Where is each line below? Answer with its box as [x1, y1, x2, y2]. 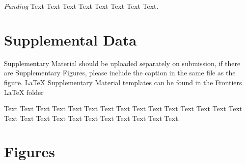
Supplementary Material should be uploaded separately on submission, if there [4, 58, 241, 68]
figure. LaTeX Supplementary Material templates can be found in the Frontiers [4, 77, 242, 87]
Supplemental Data [4, 29, 137, 49]
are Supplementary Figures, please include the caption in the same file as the [4, 68, 236, 78]
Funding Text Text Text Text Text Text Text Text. [4, 1, 159, 11]
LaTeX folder [4, 87, 44, 97]
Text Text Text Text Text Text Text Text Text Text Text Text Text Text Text [4, 103, 243, 114]
